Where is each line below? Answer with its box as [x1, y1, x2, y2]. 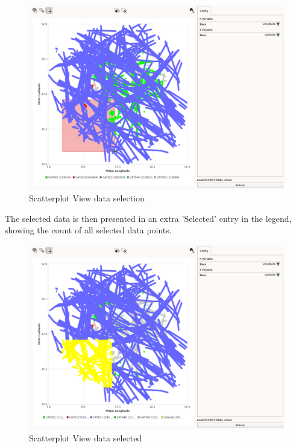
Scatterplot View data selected [29, 431, 142, 444]
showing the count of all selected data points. [5, 224, 172, 236]
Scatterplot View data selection [29, 192, 145, 204]
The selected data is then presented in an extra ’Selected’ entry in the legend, [5, 212, 292, 224]
